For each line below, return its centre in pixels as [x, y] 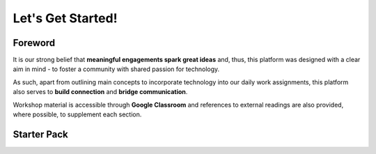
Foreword [34, 43]
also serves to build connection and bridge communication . [100, 92]
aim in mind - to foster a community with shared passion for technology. [116, 69]
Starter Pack [41, 134]
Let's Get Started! [65, 18]
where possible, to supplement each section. [77, 114]
